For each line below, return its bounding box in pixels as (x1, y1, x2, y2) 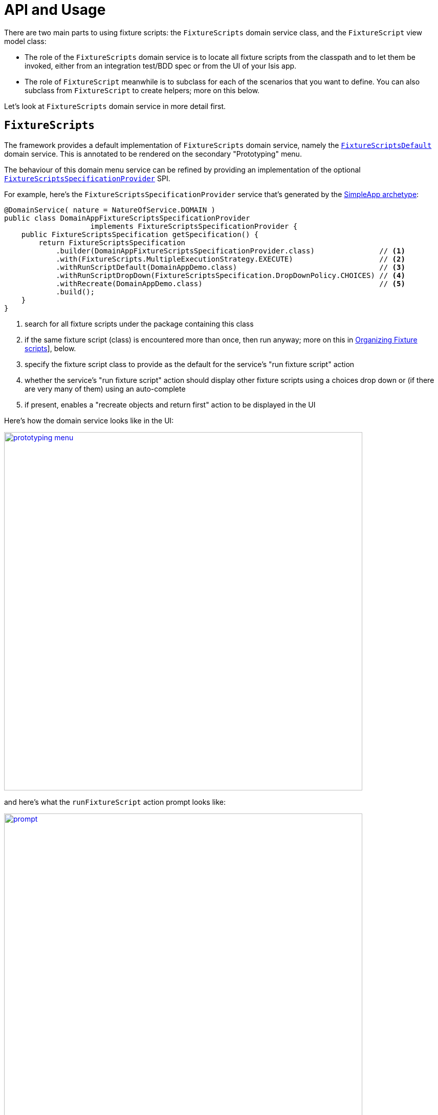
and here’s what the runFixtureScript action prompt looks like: (4, 797, 226, 806)
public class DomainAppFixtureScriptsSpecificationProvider (4, 213, 250, 222)
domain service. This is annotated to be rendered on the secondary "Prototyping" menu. (4, 149, 302, 158)
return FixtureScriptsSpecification (38, 238, 186, 247)
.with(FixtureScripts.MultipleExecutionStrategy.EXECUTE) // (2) (56, 254, 405, 263)
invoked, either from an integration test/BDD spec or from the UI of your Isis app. (25, 61, 297, 70)
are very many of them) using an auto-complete (25, 384, 186, 393)
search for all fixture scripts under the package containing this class (25, 319, 254, 328)
